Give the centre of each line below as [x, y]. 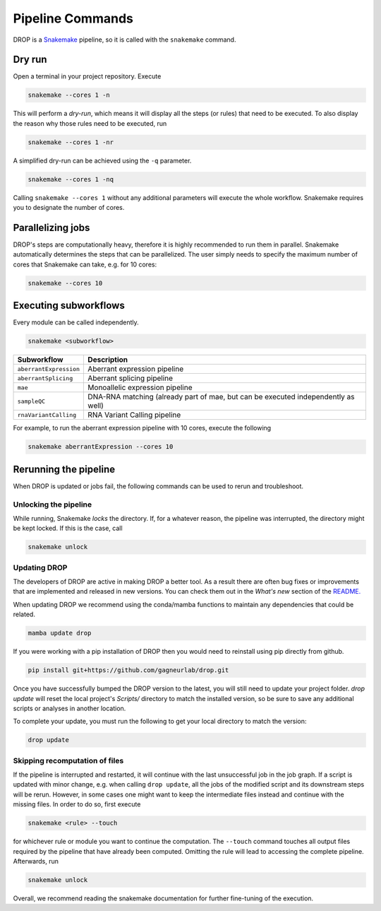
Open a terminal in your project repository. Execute [87, 76]
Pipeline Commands [73, 18]
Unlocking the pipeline [53, 504]
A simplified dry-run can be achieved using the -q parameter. [102, 160]
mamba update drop [60, 633]
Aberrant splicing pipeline [130, 378]
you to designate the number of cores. [69, 208]
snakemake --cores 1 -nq [71, 179]
